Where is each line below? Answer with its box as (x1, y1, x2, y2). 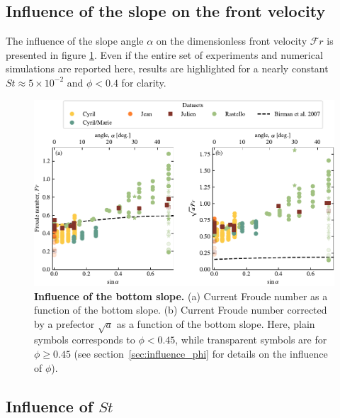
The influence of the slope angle (6, 33, 144, 48)
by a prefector (34, 316, 95, 331)
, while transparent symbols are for (175, 332, 327, 347)
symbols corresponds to (34, 332, 135, 347)
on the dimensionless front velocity (156, 33, 307, 48)
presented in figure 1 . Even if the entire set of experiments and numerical (6, 47, 323, 62)
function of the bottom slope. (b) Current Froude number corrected (34, 302, 327, 317)
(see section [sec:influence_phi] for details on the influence (74, 346, 328, 361)
